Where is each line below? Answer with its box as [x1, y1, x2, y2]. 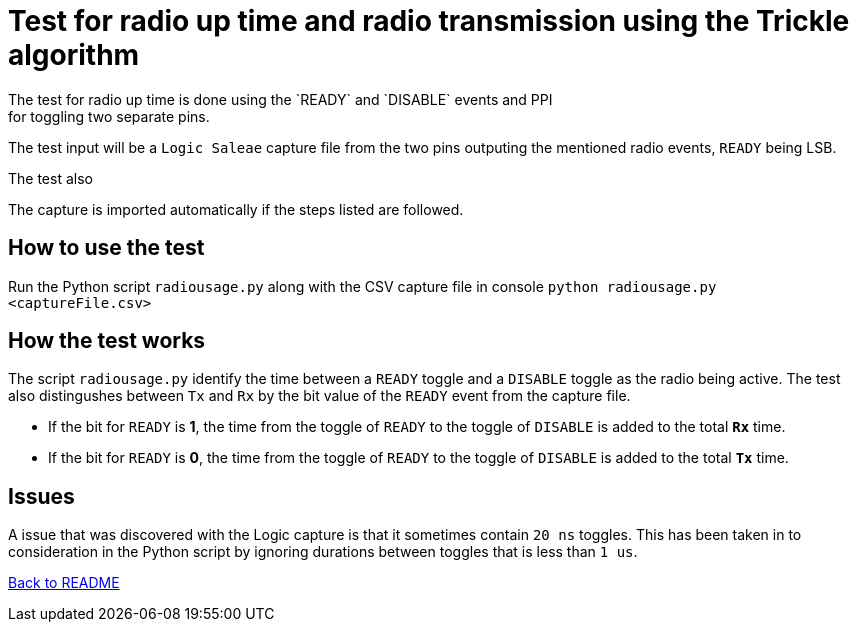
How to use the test [8, 235, 205, 261]
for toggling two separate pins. [8, 107, 210, 125]
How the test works [8, 328, 206, 354]
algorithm [8, 38, 140, 72]
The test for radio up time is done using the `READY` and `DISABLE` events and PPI [8, 90, 553, 108]
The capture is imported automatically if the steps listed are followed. [8, 200, 464, 218]
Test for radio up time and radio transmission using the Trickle [8, 4, 850, 38]
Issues [8, 483, 75, 509]
